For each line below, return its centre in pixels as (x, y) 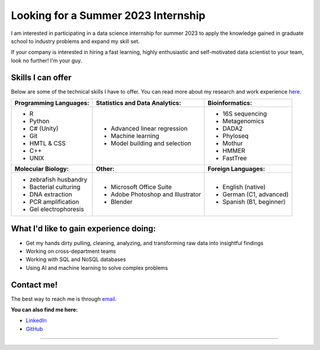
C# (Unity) (44, 129)
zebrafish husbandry (58, 179)
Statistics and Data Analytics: (138, 103)
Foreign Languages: (236, 169)
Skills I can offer (41, 77)
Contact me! (34, 285)
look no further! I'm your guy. (47, 60)
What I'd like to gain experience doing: (84, 229)
